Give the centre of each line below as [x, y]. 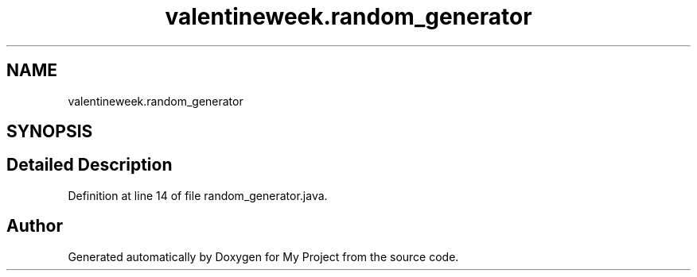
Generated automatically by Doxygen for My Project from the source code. [263, 256]
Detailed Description [90, 165]
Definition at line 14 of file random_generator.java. [198, 195]
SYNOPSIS [50, 132]
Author [35, 226]
